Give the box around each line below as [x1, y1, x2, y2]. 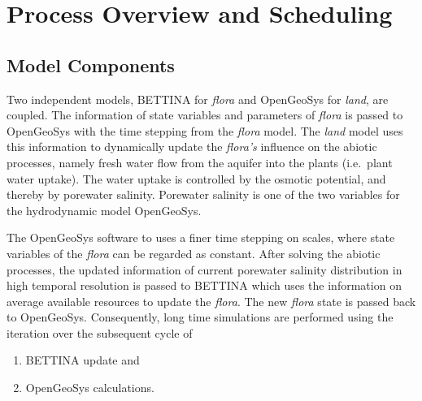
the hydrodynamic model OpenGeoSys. [7, 201, 202, 218]
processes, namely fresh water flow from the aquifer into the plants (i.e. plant [7, 153, 393, 170]
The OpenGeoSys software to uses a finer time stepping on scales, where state [7, 229, 395, 246]
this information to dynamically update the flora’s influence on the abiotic [7, 138, 377, 155]
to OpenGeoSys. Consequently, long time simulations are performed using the [7, 308, 394, 326]
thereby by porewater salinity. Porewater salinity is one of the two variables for [7, 186, 400, 203]
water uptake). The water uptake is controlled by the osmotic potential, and [7, 170, 386, 187]
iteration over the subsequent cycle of [7, 324, 193, 341]
